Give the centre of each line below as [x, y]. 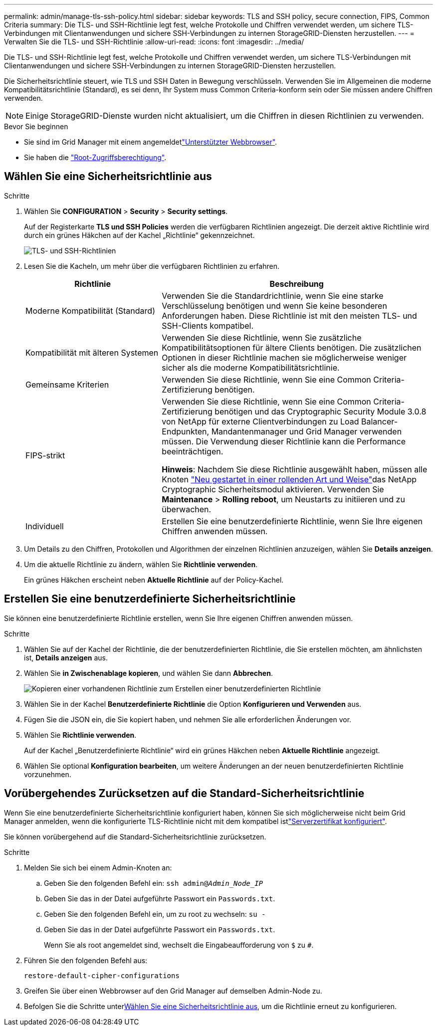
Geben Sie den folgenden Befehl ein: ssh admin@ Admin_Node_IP [154, 883]
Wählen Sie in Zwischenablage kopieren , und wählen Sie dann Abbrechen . [148, 673]
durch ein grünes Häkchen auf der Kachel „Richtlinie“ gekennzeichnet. [139, 235]
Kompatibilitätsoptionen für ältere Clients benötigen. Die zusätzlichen [292, 347]
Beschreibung [297, 284]
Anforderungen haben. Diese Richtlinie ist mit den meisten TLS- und [289, 315]
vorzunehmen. [48, 774]
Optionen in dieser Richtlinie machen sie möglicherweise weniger [284, 357]
